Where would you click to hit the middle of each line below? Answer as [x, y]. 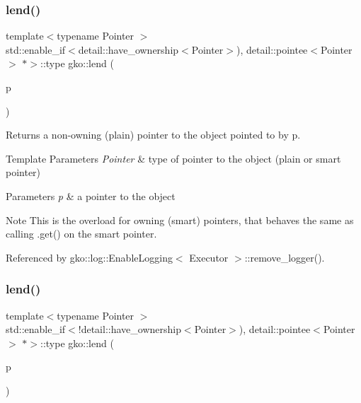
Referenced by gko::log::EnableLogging [89, 257]
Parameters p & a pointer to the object [91, 195]
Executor [209, 257]
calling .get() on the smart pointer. [81, 234]
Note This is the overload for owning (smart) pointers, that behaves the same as [180, 220]
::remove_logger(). [285, 257]
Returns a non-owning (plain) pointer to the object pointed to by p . [153, 135]
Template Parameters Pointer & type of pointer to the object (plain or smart [173, 158]
